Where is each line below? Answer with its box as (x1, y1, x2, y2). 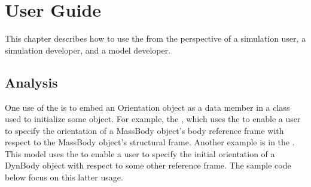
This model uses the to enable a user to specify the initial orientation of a (5, 147, 275, 160)
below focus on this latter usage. (5, 171, 123, 183)
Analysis (5, 73, 58, 91)
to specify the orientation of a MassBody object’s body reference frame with (5, 124, 284, 136)
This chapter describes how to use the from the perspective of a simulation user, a (5, 32, 306, 45)
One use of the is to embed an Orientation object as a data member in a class (5, 101, 290, 113)
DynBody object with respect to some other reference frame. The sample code (5, 159, 291, 172)
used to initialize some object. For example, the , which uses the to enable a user (5, 113, 301, 125)
